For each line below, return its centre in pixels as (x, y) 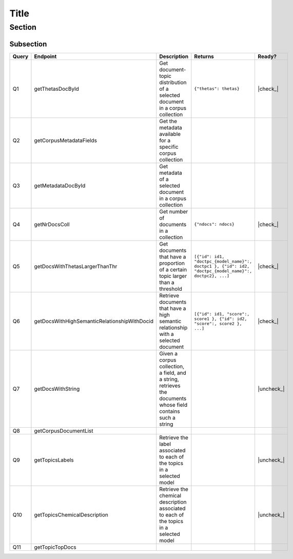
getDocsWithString (57, 389)
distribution (173, 82)
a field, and (173, 373)
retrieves (170, 386)
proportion (172, 263)
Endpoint (45, 56)
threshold (171, 289)
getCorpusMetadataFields (66, 140)
